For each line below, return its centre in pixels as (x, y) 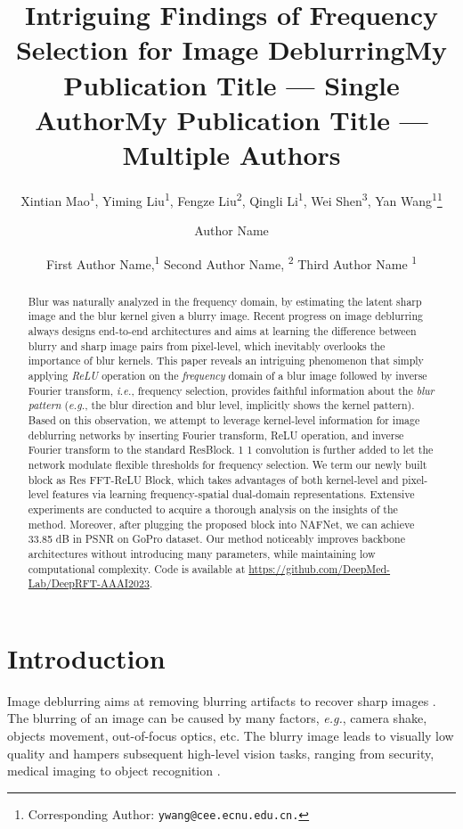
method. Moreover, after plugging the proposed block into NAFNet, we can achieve (221, 524)
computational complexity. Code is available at (137, 568)
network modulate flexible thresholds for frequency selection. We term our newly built (227, 464)
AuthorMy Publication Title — (231, 119)
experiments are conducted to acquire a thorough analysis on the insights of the (213, 509)
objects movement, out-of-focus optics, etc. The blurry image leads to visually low (231, 736)
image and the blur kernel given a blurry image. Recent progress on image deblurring (225, 316)
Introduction (86, 657)
